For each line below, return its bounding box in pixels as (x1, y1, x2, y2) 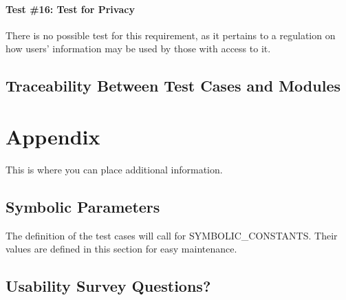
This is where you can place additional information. (6, 162, 223, 176)
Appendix (6, 122, 100, 150)
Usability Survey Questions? (6, 275, 211, 297)
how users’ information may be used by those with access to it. (6, 41, 271, 56)
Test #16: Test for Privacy (6, 1, 135, 16)
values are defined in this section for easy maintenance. (6, 242, 237, 256)
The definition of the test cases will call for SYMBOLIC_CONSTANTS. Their (6, 228, 338, 242)
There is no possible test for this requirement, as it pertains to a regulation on (6, 28, 336, 42)
